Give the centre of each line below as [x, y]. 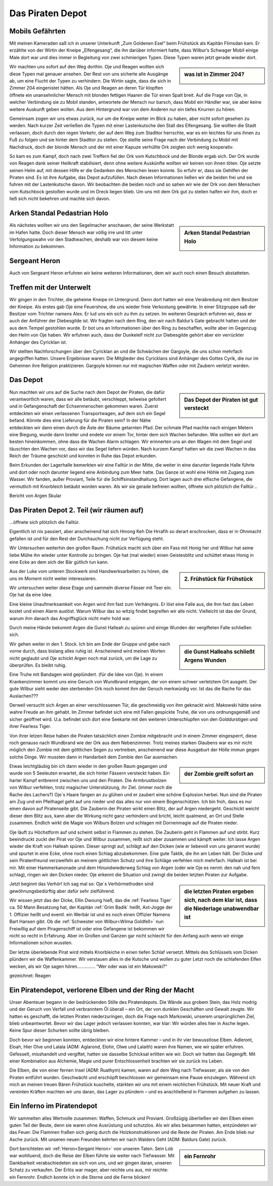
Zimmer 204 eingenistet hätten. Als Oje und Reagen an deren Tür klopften [86, 88]
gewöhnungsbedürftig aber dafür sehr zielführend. [62, 891]
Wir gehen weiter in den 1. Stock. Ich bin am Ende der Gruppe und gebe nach [90, 644]
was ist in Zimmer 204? [214, 74]
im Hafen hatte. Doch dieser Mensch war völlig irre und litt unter [76, 232]
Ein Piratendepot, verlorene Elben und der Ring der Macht [102, 990]
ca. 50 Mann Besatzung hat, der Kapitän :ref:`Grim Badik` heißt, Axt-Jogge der [91, 907]
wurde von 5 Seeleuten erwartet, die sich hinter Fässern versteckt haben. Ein [90, 773]
